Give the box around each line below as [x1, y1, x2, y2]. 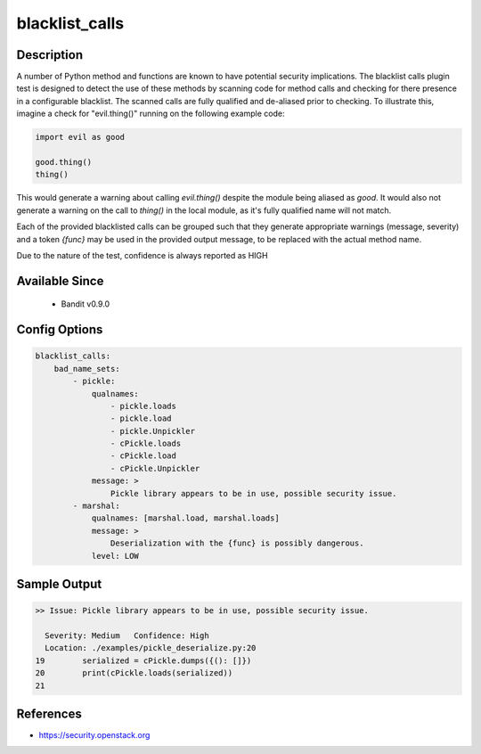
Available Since [16, 273, 104, 289]
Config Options [16, 322, 103, 338]
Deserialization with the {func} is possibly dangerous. [110, 538, 364, 548]
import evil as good [35, 132, 125, 143]
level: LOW [91, 551, 140, 561]
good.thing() [35, 157, 93, 167]
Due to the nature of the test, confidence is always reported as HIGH [16, 250, 268, 260]
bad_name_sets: [53, 364, 120, 373]
